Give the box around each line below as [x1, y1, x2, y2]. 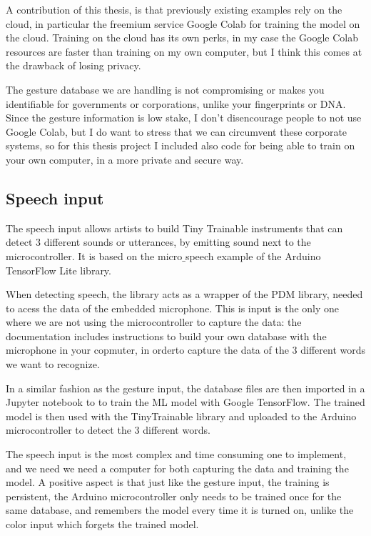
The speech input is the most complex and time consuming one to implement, [6, 447, 347, 462]
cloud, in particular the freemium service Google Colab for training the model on [6, 16, 360, 31]
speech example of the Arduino [185, 248, 321, 263]
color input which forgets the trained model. [6, 517, 199, 532]
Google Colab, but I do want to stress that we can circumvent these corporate [6, 124, 347, 139]
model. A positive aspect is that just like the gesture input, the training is [6, 475, 330, 490]
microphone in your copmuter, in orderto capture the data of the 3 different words [6, 342, 366, 357]
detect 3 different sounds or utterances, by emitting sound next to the [6, 234, 311, 249]
